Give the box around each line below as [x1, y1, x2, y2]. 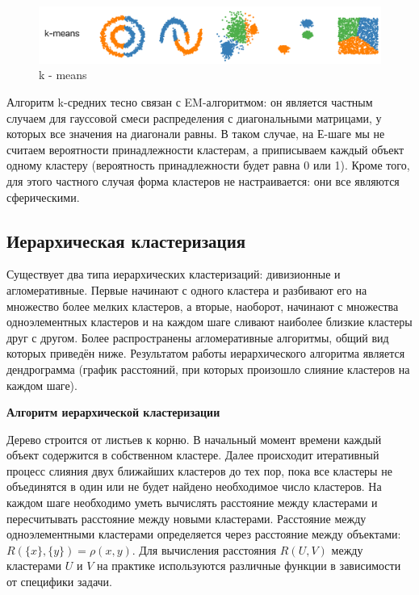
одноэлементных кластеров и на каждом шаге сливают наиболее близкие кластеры [6, 313, 413, 330]
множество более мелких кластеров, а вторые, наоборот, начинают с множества [6, 297, 399, 314]
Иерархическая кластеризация [6, 228, 246, 253]
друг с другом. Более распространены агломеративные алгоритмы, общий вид [6, 329, 389, 346]
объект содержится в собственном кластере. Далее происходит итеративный [6, 446, 379, 463]
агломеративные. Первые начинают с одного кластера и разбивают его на [6, 281, 367, 298]
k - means [39, 66, 87, 83]
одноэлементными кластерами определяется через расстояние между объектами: [6, 526, 401, 543]
